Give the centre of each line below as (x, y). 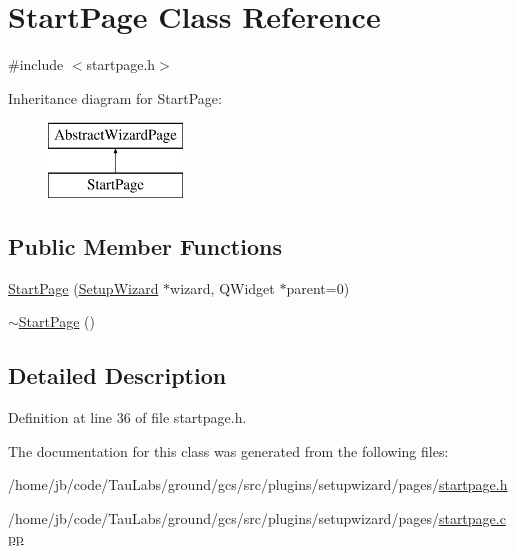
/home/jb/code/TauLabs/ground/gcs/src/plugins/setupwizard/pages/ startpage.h (258, 484)
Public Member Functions (145, 245)
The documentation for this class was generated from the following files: (228, 450)
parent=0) (318, 287)
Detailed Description (117, 375)
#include (36, 64)
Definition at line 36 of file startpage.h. (127, 417)
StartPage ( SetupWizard (83, 287)
